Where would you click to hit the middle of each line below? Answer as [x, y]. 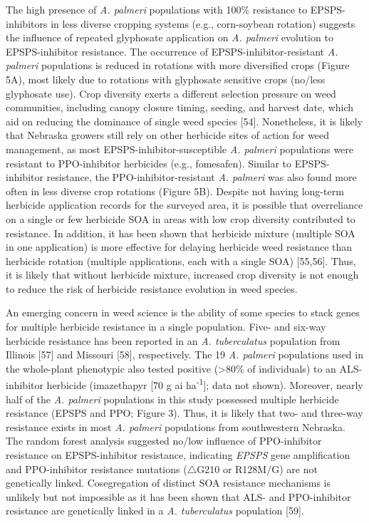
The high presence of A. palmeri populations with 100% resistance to [157, 9]
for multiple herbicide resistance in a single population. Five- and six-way [166, 327]
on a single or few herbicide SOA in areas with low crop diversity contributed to [181, 218]
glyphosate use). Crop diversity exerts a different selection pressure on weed [171, 93]
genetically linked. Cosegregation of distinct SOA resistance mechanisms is [168, 483]
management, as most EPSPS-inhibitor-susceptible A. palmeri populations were [180, 149]
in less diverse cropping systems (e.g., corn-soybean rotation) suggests [203, 23]
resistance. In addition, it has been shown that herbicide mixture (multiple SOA [181, 233]
